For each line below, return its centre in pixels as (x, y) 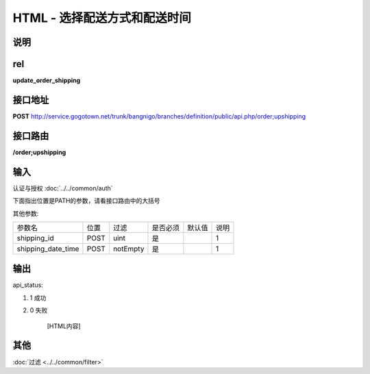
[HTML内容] (64, 326)
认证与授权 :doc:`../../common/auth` (63, 188)
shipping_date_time (48, 249)
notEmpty (129, 249)
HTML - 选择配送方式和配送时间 (102, 18)
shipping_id (35, 238)
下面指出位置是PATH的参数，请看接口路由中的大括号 (86, 201)
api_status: (28, 285)
